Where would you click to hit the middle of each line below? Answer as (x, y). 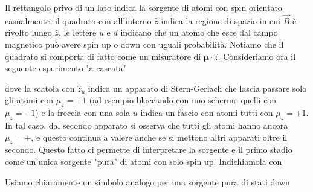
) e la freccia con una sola (83, 113)
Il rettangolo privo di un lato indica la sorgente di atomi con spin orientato (144, 7)
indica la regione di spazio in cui (221, 20)
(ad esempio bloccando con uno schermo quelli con (183, 100)
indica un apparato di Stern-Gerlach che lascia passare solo (197, 88)
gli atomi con (29, 100)
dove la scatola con (40, 88)
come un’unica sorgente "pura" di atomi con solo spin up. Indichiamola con (144, 161)
